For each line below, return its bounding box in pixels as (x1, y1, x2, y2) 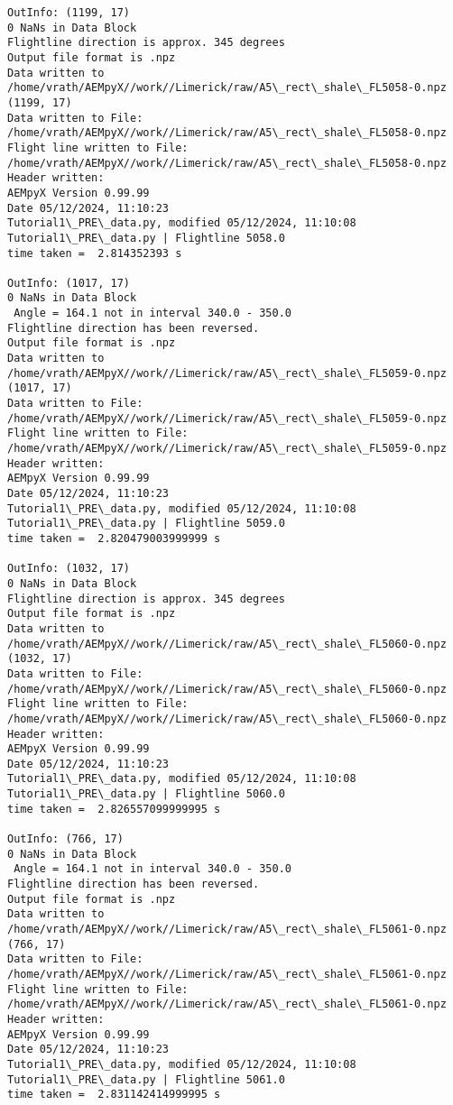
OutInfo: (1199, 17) (7, 6, 131, 19)
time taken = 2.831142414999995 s (7, 1088, 221, 1101)
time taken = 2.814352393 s (7, 246, 182, 260)
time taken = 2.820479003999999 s (7, 531, 221, 545)
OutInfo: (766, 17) (7, 833, 124, 846)
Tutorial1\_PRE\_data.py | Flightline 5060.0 (7, 787, 285, 801)
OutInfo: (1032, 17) (7, 562, 131, 576)
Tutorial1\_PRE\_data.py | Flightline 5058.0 (7, 231, 285, 244)
